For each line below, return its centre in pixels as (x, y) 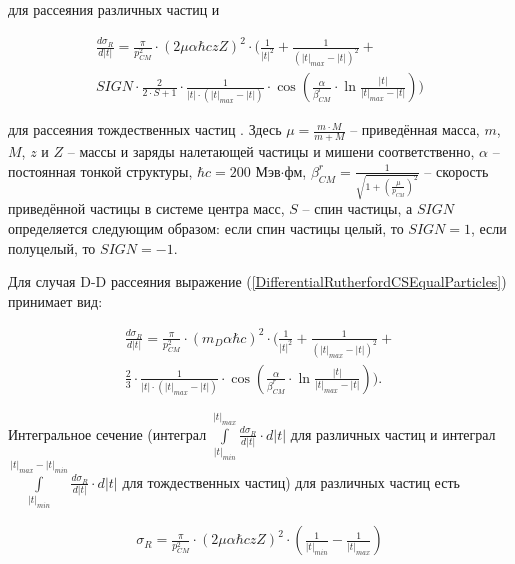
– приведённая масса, (415, 129)
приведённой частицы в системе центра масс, (146, 208)
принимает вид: (55, 300)
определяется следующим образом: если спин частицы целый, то (206, 228)
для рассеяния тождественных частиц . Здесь (145, 129)
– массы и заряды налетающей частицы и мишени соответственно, (271, 151)
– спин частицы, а (357, 208)
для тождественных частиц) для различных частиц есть (291, 481)
